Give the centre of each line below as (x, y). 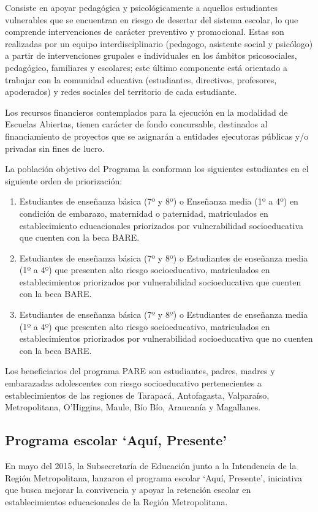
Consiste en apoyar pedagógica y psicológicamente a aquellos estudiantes (141, 7)
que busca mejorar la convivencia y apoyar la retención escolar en (128, 490)
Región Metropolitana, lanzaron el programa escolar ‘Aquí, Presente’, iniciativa (153, 477)
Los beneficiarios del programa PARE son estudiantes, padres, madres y (140, 371)
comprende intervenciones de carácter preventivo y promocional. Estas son (145, 32)
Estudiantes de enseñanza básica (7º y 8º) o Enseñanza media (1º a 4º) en (159, 201)
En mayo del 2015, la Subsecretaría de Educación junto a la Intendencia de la (151, 466)
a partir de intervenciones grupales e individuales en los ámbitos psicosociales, (151, 55)
